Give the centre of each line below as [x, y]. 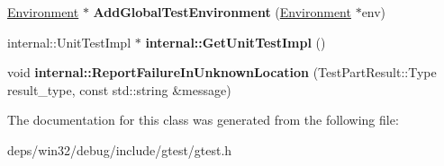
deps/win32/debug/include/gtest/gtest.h [120, 149]
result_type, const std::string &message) [119, 89]
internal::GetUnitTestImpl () [236, 42]
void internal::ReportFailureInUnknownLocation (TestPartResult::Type [222, 72]
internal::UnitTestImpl [69, 42]
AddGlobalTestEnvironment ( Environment [222, 12]
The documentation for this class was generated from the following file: [203, 120]
